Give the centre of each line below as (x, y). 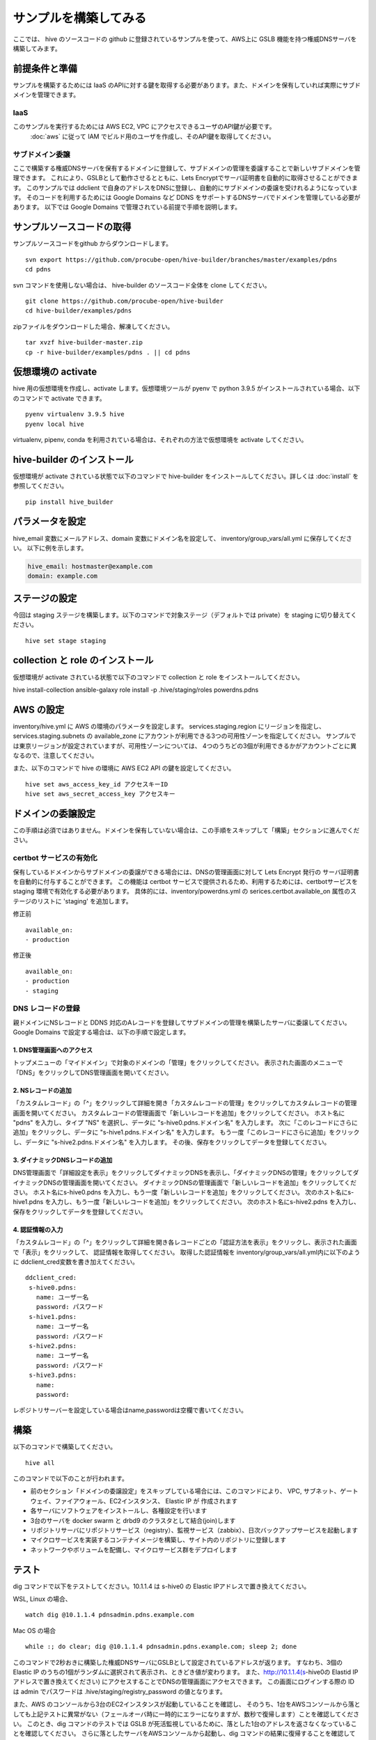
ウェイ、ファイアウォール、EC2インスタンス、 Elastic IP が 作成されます (134, 1501)
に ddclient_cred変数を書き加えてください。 (76, 1261)
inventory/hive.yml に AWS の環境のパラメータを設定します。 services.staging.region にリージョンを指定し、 (169, 726)
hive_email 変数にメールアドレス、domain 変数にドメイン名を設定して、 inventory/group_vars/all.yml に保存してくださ (183, 538)
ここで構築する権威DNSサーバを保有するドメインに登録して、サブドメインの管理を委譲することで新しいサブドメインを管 (187, 168)
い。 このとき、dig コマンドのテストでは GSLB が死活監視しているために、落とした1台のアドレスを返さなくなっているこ (185, 1723)
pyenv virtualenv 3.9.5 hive (75, 414)
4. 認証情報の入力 (38, 1229)
